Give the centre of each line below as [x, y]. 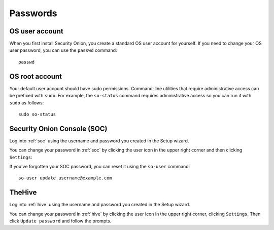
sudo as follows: [27, 103]
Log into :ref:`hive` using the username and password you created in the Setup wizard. [100, 205]
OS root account [36, 76]
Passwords [33, 13]
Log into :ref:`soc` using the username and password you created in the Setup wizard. [99, 141]
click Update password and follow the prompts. [60, 221]
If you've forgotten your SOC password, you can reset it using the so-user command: [100, 166]
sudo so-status [37, 114]
